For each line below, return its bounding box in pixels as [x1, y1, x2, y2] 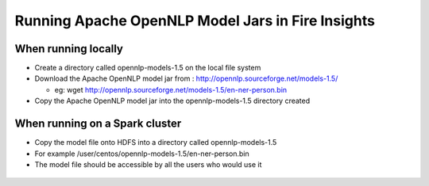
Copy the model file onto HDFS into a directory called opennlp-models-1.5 [34, 138, 277, 147]
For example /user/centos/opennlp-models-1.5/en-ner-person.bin [34, 149, 249, 158]
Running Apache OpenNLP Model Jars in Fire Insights [14, 12, 375, 29]
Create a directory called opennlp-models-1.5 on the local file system [34, 63, 261, 73]
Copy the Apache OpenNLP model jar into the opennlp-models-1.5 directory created [34, 96, 311, 106]
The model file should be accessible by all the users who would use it [34, 159, 262, 169]
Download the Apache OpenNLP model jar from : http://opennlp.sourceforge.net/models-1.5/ [34, 74, 338, 83]
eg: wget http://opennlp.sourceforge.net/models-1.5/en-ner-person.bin [54, 85, 288, 94]
